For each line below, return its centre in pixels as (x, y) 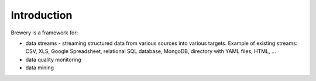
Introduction (42, 15)
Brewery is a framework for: (44, 33)
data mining (40, 68)
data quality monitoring (53, 59)
